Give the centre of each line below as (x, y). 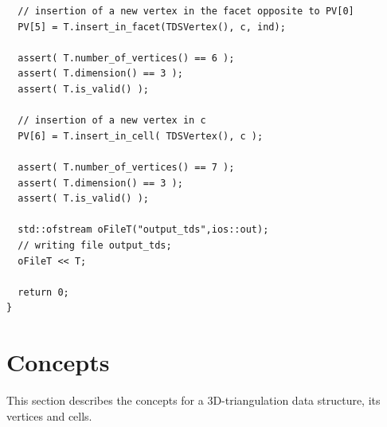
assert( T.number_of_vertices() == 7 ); (126, 167)
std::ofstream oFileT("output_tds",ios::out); (143, 230)
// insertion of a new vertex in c (112, 121)
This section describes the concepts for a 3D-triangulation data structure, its (193, 400)
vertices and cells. (49, 415)
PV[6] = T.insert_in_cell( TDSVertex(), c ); (141, 136)
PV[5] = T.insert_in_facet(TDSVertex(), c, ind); (152, 27)
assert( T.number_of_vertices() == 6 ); (126, 58)
